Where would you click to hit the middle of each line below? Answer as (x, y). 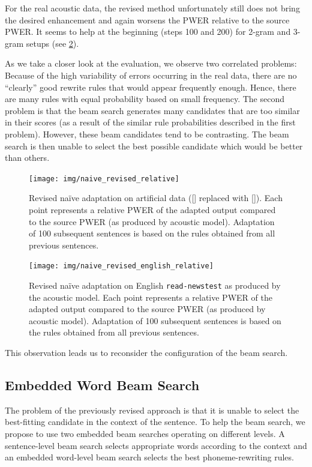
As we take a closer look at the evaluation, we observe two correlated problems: (151, 63)
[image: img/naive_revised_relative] (104, 179)
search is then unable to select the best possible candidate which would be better (154, 146)
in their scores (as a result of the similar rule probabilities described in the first (150, 122)
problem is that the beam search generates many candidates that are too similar (152, 110)
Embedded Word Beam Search (102, 385)
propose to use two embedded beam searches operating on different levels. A (145, 434)
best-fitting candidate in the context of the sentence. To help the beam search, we (155, 422)
